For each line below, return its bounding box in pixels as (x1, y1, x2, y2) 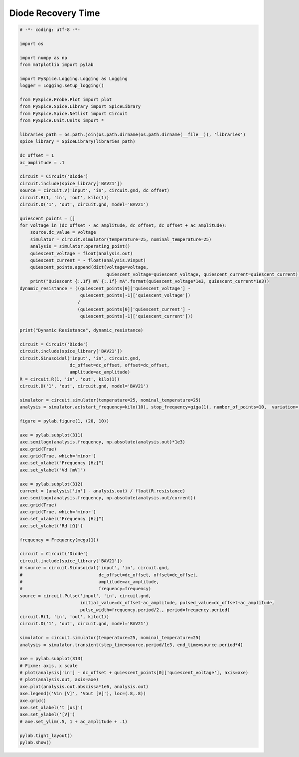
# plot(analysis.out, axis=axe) (19, 677, 99, 683)
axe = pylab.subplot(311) (19, 432, 83, 438)
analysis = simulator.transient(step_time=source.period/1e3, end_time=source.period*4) (19, 642, 244, 648)
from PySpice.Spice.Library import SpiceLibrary (19, 104, 141, 109)
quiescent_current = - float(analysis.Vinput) (30, 258, 147, 263)
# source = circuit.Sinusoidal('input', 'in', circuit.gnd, (19, 565, 170, 571)
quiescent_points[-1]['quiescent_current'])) (80, 314, 193, 319)
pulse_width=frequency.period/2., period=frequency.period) (80, 607, 230, 613)
